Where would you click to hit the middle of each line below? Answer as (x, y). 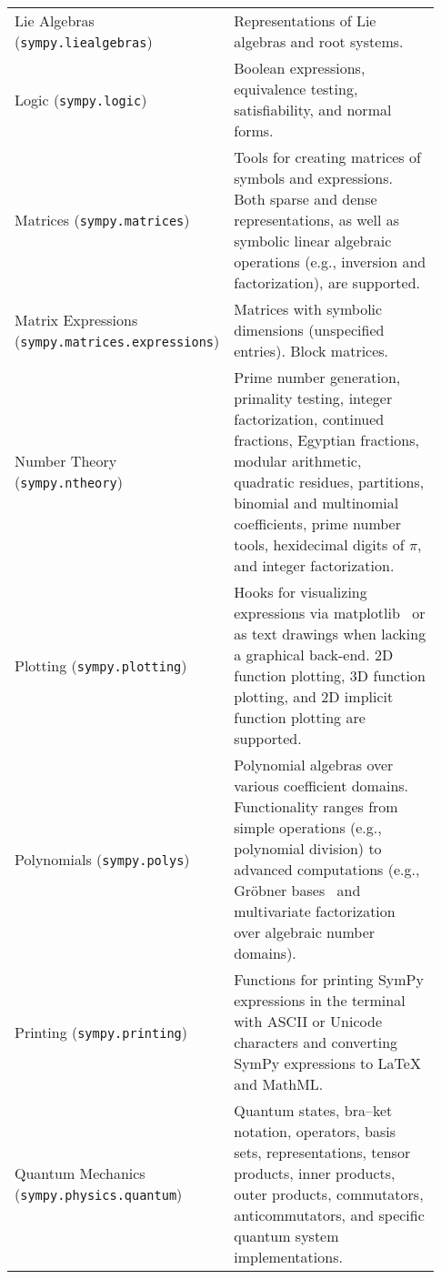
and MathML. (279, 1084)
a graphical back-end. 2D (314, 655)
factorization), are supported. (327, 282)
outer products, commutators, (329, 1194)
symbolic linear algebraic (313, 241)
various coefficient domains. (321, 786)
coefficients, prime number (317, 524)
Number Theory (66, 461)
